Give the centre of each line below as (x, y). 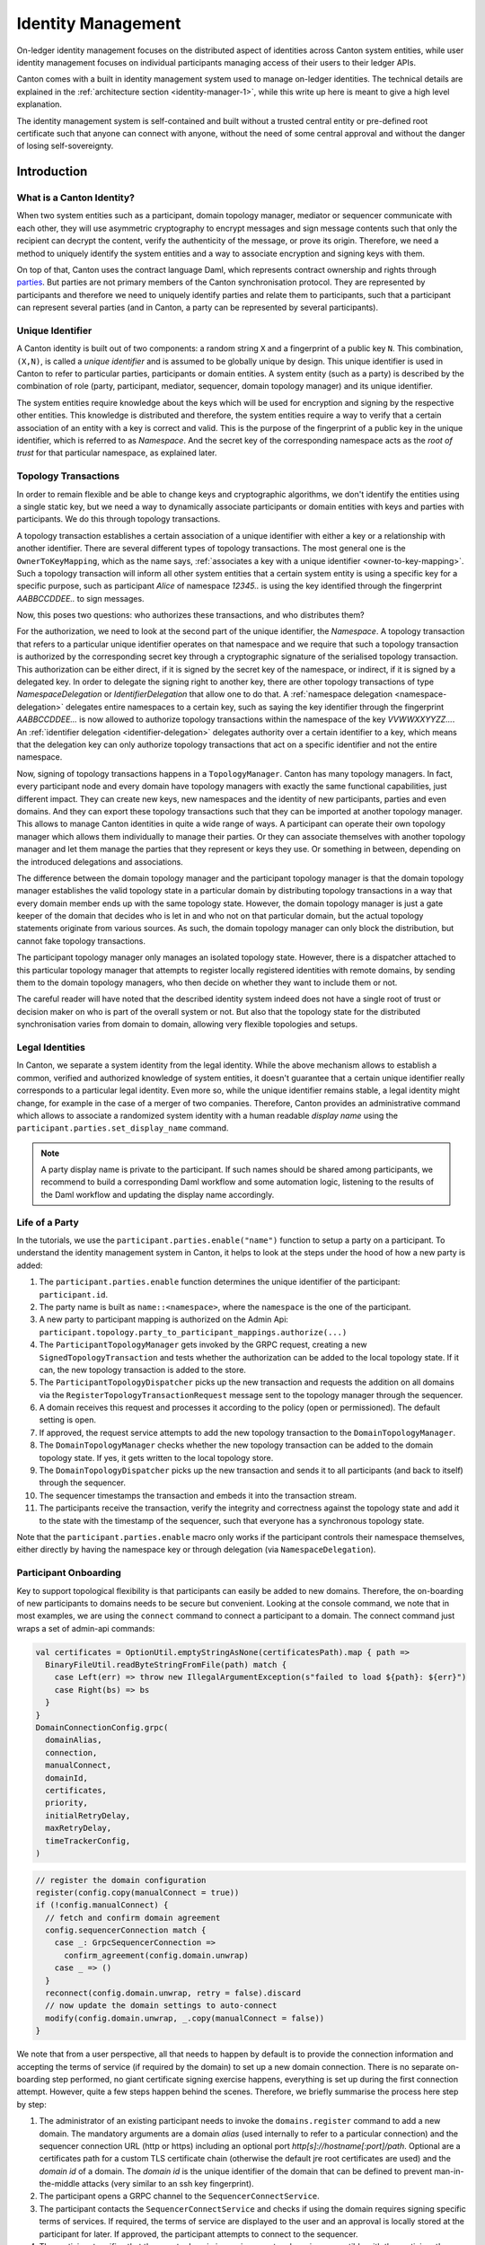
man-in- (449, 2171)
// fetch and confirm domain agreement (133, 1918)
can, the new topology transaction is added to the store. (143, 1369)
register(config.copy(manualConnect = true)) (137, 1892)
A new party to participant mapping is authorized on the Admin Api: (164, 1319)
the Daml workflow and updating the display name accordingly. (158, 1194)
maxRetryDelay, (79, 1828)
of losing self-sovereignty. (65, 146)
